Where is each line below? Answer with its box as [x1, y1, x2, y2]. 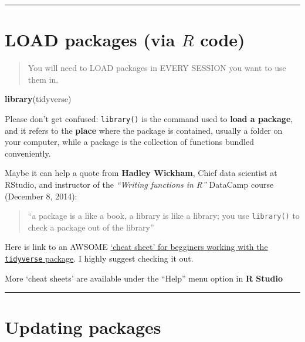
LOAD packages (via [5, 28, 175, 52]
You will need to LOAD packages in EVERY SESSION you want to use [28, 62, 286, 74]
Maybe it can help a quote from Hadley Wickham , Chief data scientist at [5, 167, 277, 179]
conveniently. [5, 147, 51, 159]
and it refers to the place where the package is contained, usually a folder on [5, 124, 283, 136]
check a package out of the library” [28, 221, 154, 233]
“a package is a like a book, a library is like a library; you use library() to [28, 209, 300, 222]
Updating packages [5, 315, 161, 339]
